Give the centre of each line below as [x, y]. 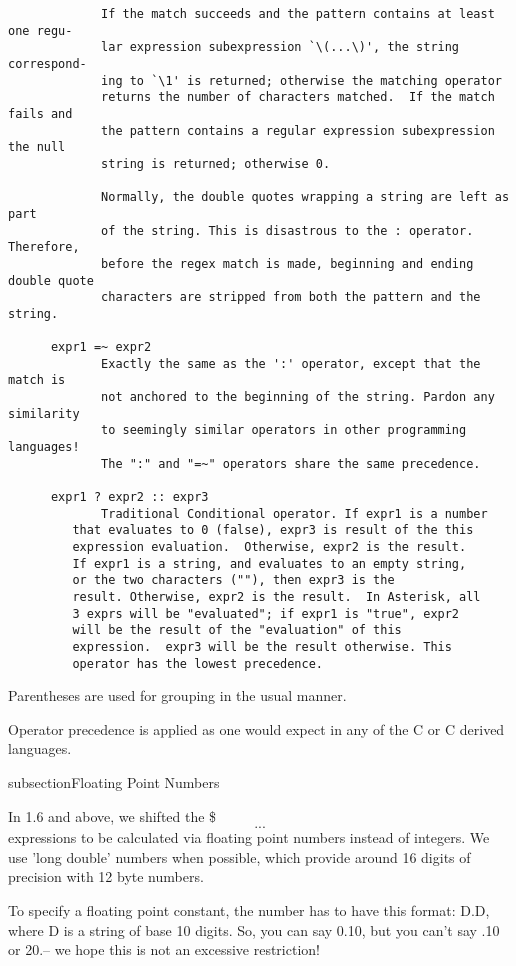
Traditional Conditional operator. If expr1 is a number [294, 513]
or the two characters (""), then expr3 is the [233, 580]
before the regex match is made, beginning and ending [287, 263]
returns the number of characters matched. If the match [298, 97]
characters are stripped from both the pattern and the [291, 297]
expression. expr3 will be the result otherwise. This [262, 646]
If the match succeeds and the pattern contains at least [298, 14]
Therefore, [44, 247]
